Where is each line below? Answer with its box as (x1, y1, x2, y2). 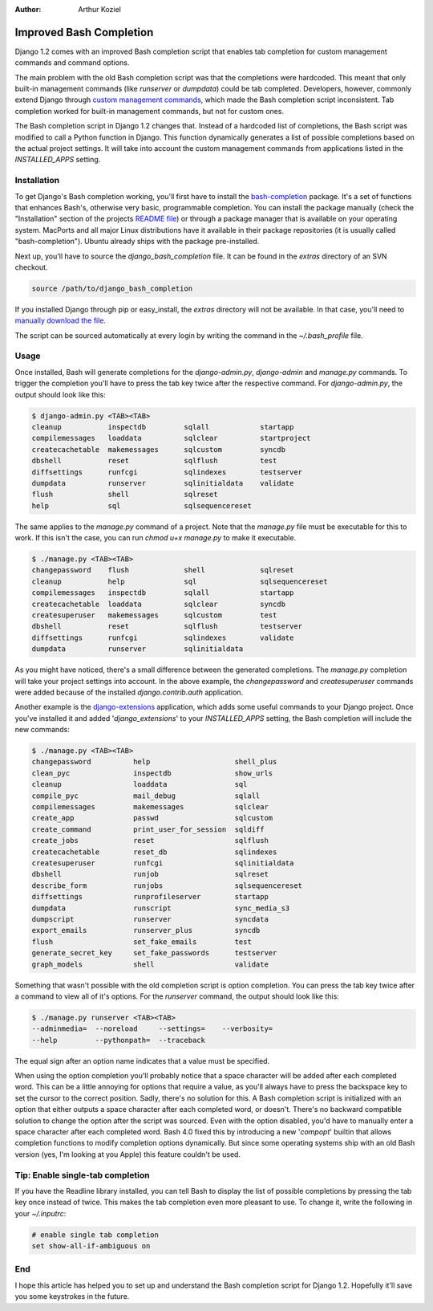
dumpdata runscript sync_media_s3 (31, 903, 290, 913)
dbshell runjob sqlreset (31, 869, 269, 879)
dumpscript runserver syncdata (31, 914, 269, 923)
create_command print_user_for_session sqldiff (31, 824, 265, 834)
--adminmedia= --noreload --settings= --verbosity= (31, 1024, 273, 1033)
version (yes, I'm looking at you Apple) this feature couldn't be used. (14, 1149, 241, 1159)
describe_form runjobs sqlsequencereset (31, 881, 303, 890)
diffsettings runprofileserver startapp (31, 892, 269, 902)
